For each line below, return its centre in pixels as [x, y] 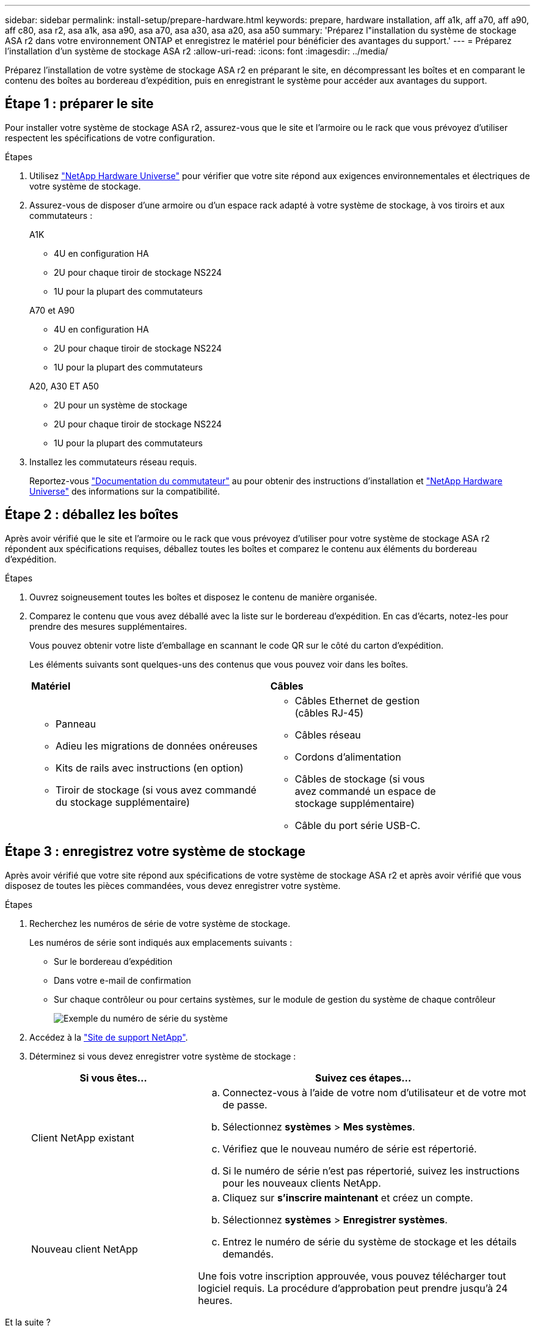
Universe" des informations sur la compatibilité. [125, 491]
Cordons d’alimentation [348, 757]
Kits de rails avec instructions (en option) [150, 768]
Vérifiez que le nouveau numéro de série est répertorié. [350, 1148]
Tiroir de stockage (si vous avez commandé [156, 790]
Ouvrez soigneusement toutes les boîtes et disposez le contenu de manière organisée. [203, 597]
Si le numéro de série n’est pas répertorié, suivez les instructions [371, 1171]
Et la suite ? [28, 1322]
